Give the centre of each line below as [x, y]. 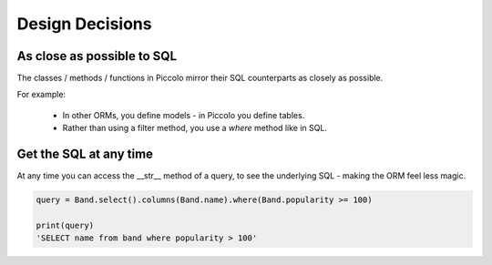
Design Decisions [84, 24]
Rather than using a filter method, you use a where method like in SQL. [195, 128]
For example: [41, 95]
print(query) [65, 225]
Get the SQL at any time [85, 154]
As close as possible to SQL [97, 56]
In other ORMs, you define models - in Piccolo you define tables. [184, 115]
